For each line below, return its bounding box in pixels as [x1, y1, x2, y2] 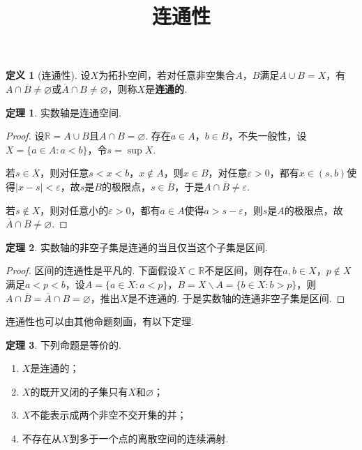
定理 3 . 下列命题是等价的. [6, 337, 121, 352]
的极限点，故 [284, 202, 343, 217]
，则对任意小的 [40, 202, 109, 217]
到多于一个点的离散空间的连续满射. [69, 431, 229, 446]
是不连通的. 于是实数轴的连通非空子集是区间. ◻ [128, 290, 345, 305]
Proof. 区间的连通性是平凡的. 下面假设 [6, 263, 178, 278]
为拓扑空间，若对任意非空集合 [98, 68, 236, 82]
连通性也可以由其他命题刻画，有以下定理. [6, 314, 194, 329]
